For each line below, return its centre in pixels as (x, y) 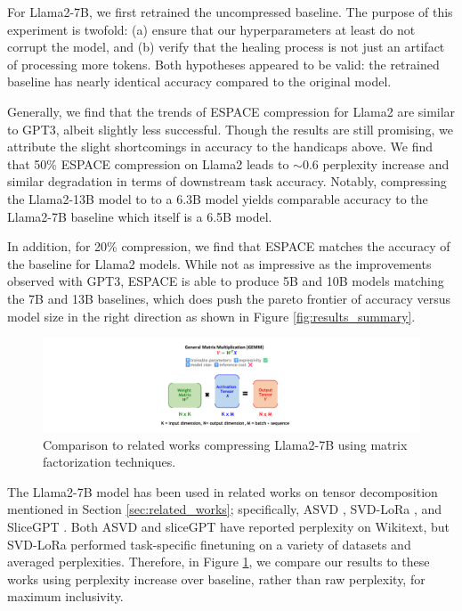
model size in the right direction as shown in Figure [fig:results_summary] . (211, 316)
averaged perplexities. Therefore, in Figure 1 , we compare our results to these (219, 562)
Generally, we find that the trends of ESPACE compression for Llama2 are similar (231, 111)
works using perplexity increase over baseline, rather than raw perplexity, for (216, 578)
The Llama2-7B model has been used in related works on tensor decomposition (223, 491)
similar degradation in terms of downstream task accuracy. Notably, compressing (227, 181)
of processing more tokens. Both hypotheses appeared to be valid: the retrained (223, 64)
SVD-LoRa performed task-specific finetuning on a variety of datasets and (209, 544)
